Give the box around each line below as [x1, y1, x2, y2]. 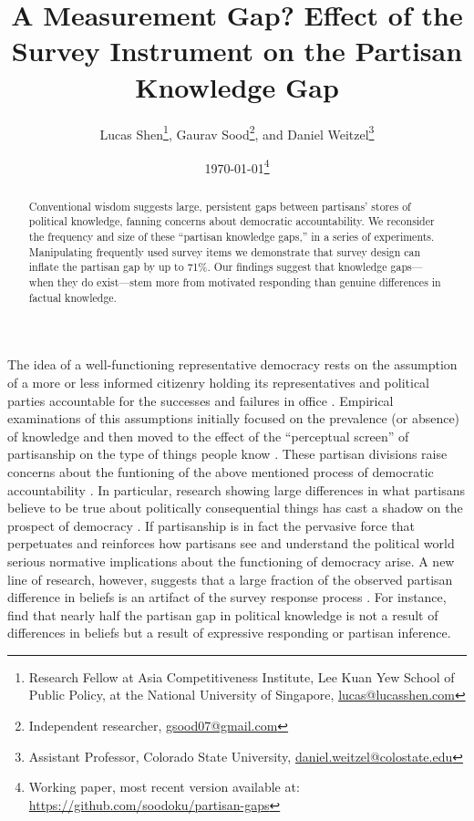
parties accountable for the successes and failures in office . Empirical [7, 390, 394, 410]
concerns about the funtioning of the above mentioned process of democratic [7, 462, 434, 481]
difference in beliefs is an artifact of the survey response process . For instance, [7, 587, 447, 607]
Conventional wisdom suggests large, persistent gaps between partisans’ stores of [28, 198, 411, 213]
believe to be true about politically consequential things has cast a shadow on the [7, 498, 463, 517]
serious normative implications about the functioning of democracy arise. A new [7, 551, 455, 570]
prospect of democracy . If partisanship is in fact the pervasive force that [7, 515, 416, 535]
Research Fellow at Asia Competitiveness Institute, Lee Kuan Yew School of [28, 667, 455, 686]
